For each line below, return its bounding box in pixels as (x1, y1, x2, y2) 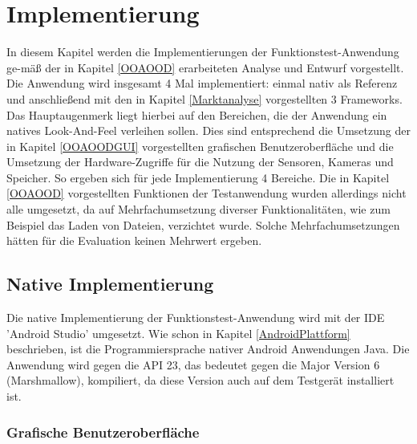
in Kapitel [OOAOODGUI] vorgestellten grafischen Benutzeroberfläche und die (6, 137, 394, 154)
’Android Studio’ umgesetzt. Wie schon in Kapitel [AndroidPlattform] (6, 324, 350, 341)
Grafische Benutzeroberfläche (6, 422, 200, 442)
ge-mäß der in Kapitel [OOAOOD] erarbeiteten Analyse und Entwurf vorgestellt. (6, 59, 404, 75)
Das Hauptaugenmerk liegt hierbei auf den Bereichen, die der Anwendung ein (6, 106, 387, 123)
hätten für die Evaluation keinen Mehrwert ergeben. (6, 232, 262, 249)
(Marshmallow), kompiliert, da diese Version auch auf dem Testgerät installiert (6, 372, 395, 389)
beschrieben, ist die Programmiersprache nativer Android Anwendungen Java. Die (6, 340, 410, 357)
